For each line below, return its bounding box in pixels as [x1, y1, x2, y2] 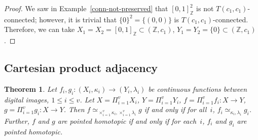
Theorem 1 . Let [4, 83, 57, 94]
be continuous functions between [148, 83, 247, 94]
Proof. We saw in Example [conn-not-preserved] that [4, 3, 168, 13]
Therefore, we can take [4, 24, 75, 34]
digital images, [4, 94, 49, 104]
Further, [4, 116, 29, 126]
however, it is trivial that [39, 14, 117, 24]
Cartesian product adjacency [4, 60, 158, 76]
